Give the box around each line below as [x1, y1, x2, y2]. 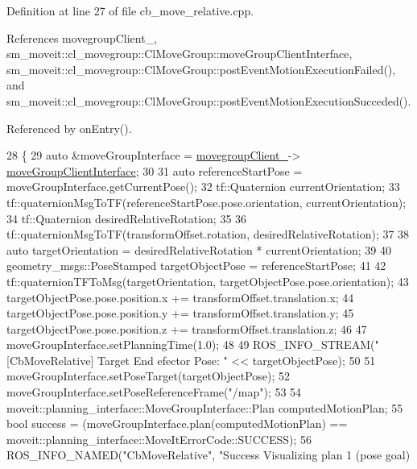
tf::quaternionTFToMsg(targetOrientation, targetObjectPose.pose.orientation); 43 [6, 272, 409, 289]
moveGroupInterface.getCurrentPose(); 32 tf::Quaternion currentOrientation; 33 [6, 178, 400, 195]
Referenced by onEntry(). [6, 119, 132, 136]
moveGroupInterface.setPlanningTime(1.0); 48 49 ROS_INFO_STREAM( [6, 336, 375, 353]
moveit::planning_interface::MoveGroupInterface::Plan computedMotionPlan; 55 [6, 399, 403, 416]
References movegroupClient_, [6, 29, 157, 46]
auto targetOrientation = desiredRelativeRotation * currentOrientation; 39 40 [6, 241, 391, 258]
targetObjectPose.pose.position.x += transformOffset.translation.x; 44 [6, 288, 354, 305]
